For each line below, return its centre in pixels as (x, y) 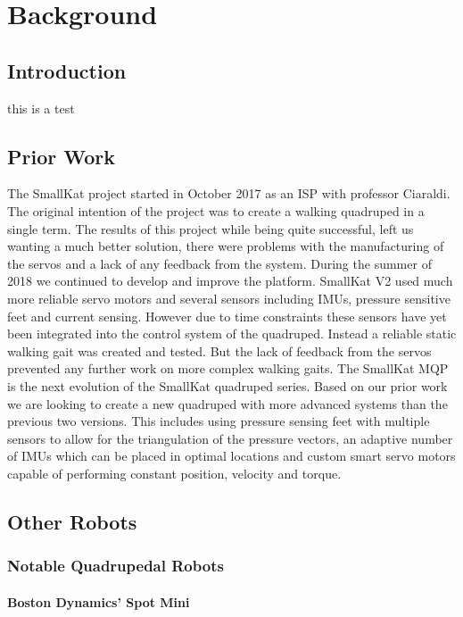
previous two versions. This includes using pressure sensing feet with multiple (219, 421)
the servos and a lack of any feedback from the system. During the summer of (219, 263)
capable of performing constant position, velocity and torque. (174, 473)
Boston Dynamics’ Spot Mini (99, 601)
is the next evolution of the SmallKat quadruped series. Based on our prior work (227, 385)
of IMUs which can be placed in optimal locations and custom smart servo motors (231, 456)
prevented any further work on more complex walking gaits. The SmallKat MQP (228, 368)
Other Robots (72, 521)
